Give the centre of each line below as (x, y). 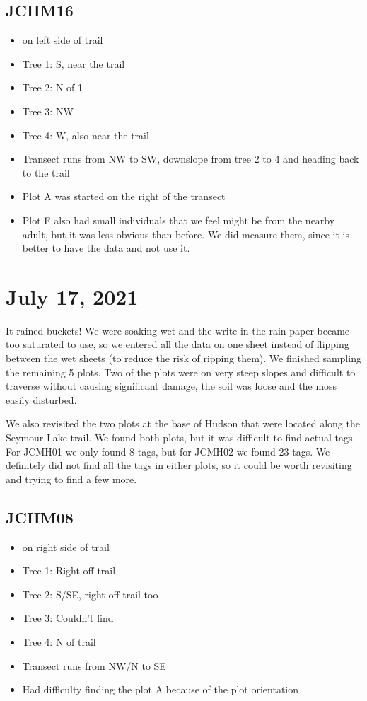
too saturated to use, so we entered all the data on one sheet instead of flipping (177, 344)
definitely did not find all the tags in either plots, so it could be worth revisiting (179, 465)
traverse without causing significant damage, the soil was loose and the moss (171, 386)
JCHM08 (40, 517)
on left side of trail (63, 40)
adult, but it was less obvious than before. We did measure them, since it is (186, 234)
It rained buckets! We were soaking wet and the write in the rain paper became (178, 330)
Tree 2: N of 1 (52, 87)
